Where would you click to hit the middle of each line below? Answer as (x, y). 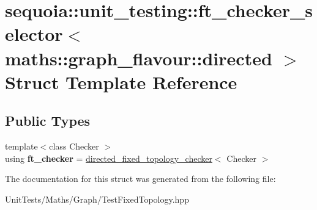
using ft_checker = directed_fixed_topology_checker (109, 158)
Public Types (48, 121)
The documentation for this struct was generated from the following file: (140, 179)
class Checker (74, 146)
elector (34, 34)
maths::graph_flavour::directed (139, 58)
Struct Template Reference (121, 81)
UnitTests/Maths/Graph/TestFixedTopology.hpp (97, 199)
